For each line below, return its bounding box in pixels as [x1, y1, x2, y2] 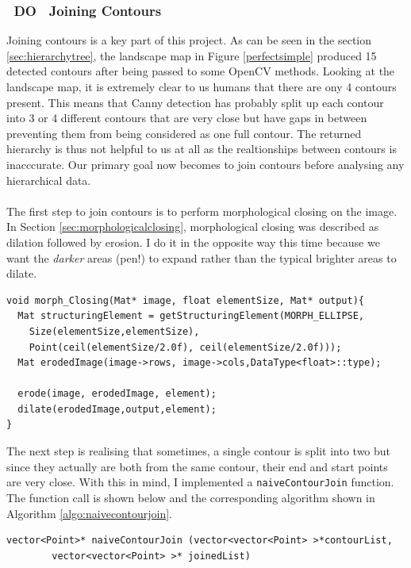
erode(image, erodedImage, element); [17, 388, 217, 400]
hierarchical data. [6, 171, 91, 188]
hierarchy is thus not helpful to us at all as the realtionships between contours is [6, 140, 397, 157]
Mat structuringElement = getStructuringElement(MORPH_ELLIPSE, [17, 310, 365, 322]
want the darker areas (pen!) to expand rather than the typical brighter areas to [6, 249, 397, 266]
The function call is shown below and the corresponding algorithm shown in [6, 489, 375, 505]
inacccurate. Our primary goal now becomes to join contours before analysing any [6, 155, 405, 172]
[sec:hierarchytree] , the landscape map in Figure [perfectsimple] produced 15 [6, 47, 377, 63]
